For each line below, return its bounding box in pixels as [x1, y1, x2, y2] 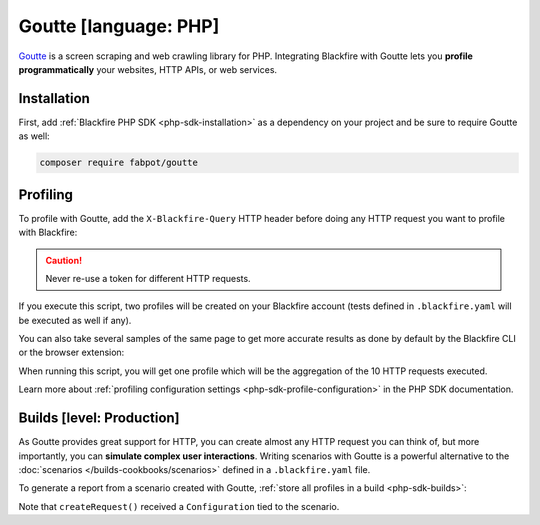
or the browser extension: [18, 346, 125, 359]
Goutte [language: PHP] [18, 15, 220, 37]
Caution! [45, 254, 83, 266]
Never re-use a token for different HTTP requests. [45, 272, 251, 284]
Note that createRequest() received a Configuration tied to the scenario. [18, 500, 340, 512]
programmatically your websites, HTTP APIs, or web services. [18, 63, 278, 75]
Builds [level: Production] [18, 410, 180, 427]
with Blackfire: [18, 226, 78, 239]
